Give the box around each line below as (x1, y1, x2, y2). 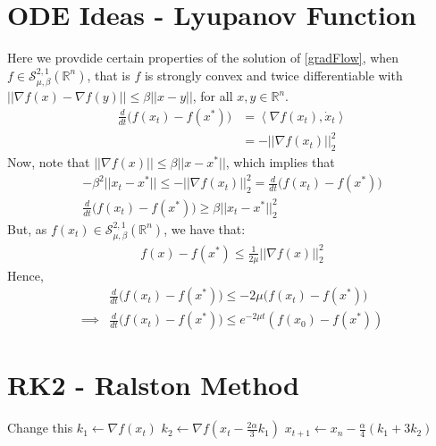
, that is (87, 65, 130, 84)
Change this (7, 418, 73, 437)
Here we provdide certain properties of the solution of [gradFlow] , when (7, 48, 399, 67)
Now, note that (7, 153, 90, 172)
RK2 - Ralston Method (7, 366, 299, 403)
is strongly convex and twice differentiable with (144, 65, 403, 84)
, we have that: (163, 219, 246, 238)
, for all (192, 87, 233, 105)
